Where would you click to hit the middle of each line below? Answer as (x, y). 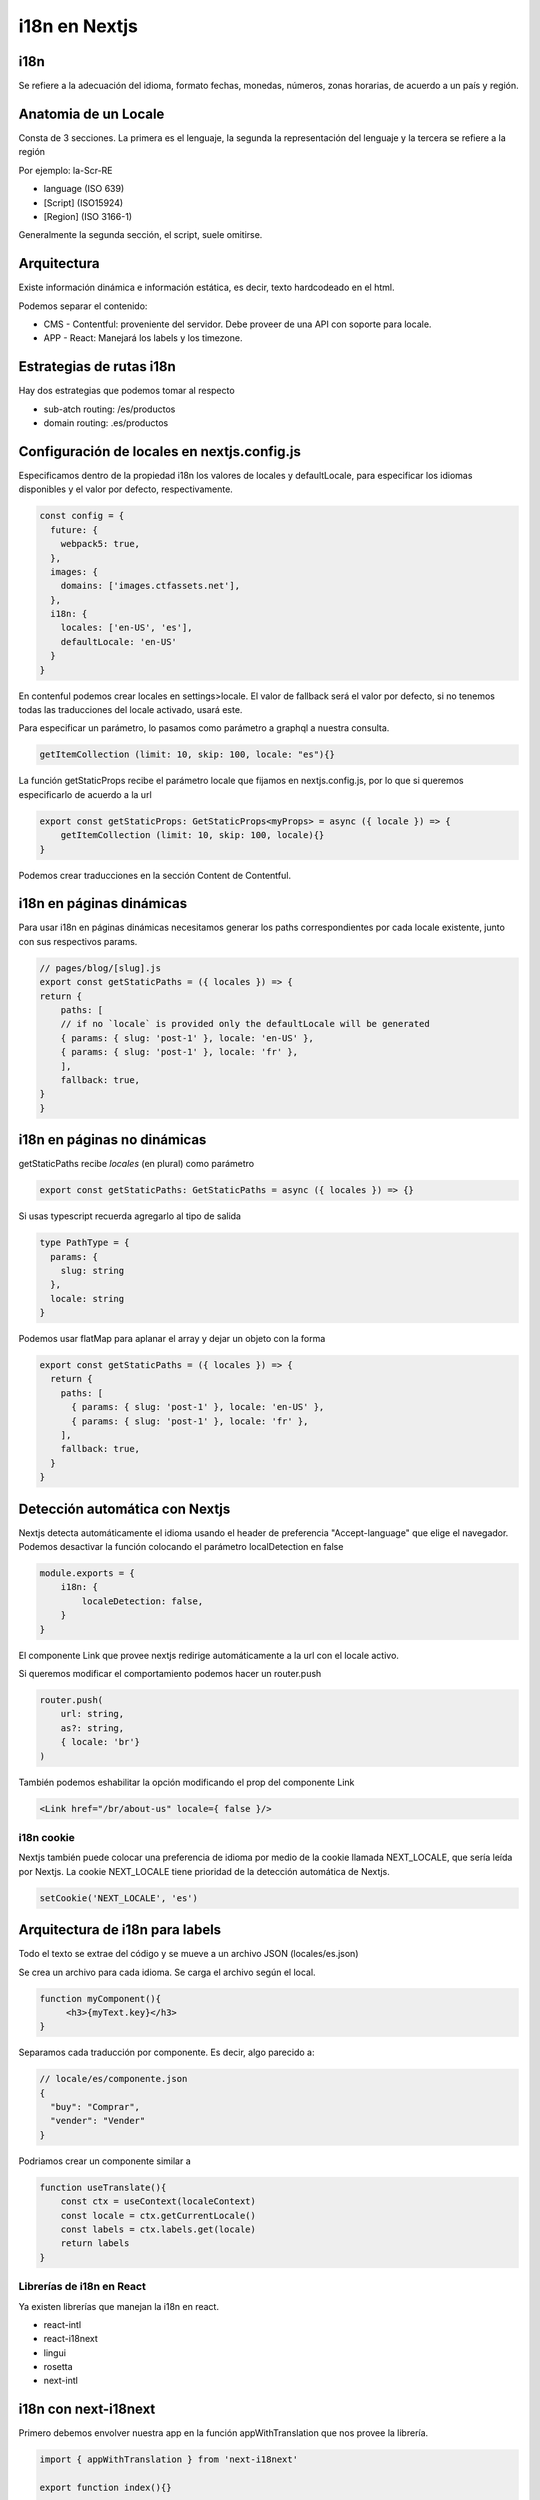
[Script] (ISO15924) (83, 202)
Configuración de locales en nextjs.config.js (160, 451)
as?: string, (92, 1728)
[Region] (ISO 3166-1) (88, 216)
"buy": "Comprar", (95, 2107)
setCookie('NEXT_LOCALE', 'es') (119, 1898)
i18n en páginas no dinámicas (112, 1140)
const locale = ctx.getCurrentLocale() (158, 2215)
